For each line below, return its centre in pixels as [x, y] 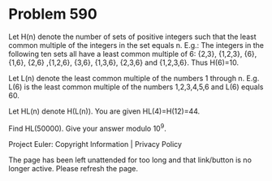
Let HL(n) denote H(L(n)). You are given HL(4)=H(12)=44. [104, 111]
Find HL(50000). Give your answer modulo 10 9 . [87, 127]
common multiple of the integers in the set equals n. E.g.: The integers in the [136, 45]
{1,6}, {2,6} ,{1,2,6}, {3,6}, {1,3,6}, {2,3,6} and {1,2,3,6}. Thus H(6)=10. [124, 62]
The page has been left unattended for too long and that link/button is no [130, 160]
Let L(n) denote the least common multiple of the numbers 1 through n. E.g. [134, 78]
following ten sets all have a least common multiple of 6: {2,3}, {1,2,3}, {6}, [133, 54]
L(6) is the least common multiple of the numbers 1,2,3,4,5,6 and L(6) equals [136, 87]
